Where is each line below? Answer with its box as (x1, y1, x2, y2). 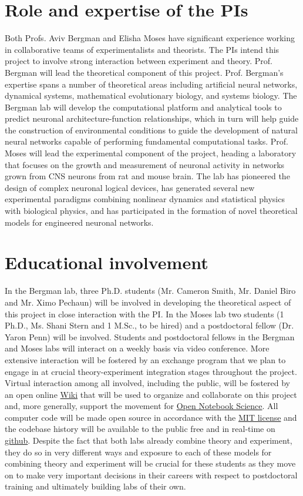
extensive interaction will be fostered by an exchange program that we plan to (5, 353, 286, 366)
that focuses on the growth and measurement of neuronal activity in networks (5, 158, 285, 170)
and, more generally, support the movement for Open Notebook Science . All (5, 400, 278, 412)
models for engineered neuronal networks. (5, 216, 154, 228)
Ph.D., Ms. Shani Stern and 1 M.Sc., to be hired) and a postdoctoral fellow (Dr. (5, 319, 294, 331)
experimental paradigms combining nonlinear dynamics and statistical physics (5, 193, 285, 205)
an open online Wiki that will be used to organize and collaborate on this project (5, 388, 297, 400)
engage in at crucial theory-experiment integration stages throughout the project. (5, 365, 297, 377)
